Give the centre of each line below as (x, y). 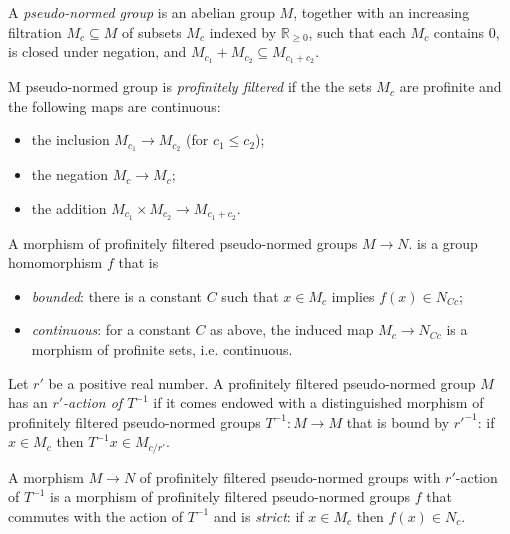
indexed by (243, 31)
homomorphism (55, 262)
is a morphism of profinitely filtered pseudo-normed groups (230, 496)
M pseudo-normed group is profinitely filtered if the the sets (190, 86)
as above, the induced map (292, 329)
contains (459, 31)
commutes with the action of (96, 515)
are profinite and (450, 86)
